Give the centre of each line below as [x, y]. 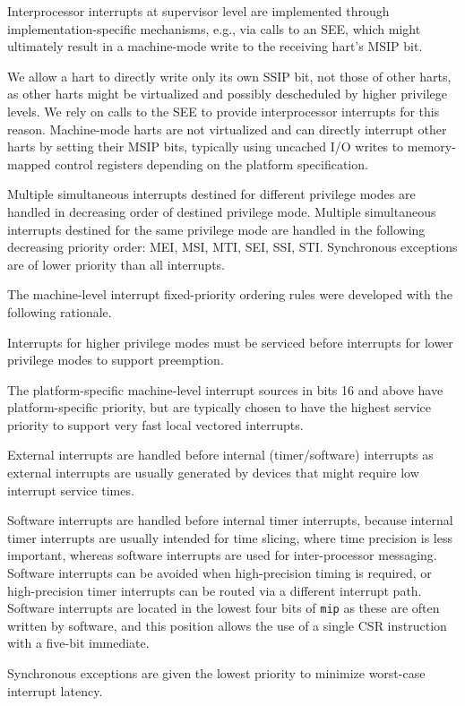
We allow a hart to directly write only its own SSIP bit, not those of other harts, [229, 76]
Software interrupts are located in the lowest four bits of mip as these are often [224, 608]
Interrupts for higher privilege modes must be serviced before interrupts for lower [230, 342]
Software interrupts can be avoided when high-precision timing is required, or [220, 573]
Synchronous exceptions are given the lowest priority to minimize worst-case [216, 673]
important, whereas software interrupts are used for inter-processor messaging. [222, 555]
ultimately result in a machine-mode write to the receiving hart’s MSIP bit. [215, 46]
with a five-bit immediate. [78, 643]
